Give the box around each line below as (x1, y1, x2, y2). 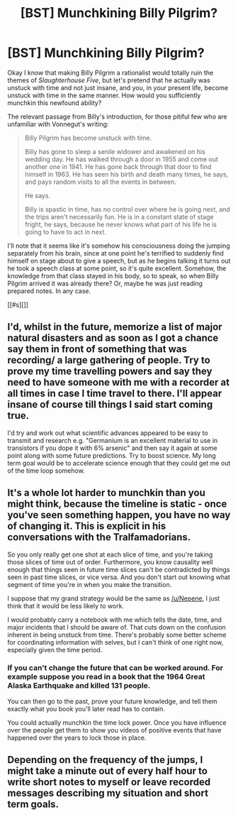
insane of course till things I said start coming (7, 399, 213, 411)
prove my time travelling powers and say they (7, 366, 212, 378)
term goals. (7, 799, 59, 811)
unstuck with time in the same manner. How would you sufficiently (7, 91, 201, 99)
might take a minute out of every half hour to (7, 765, 208, 777)
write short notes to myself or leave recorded (7, 776, 211, 789)
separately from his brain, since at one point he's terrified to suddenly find (7, 248, 225, 257)
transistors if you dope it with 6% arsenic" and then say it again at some (7, 444, 217, 452)
